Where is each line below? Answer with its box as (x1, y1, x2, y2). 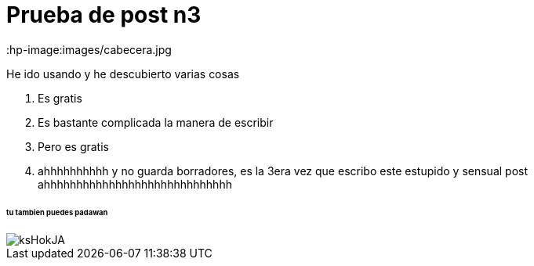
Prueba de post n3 (6, 2, 202, 28)
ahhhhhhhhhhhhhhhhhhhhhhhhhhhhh (38, 177, 232, 191)
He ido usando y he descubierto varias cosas (6, 66, 240, 81)
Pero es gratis (38, 139, 109, 153)
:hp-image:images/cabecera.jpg (6, 42, 172, 56)
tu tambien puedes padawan (6, 207, 108, 217)
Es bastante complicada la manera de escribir (38, 115, 274, 129)
